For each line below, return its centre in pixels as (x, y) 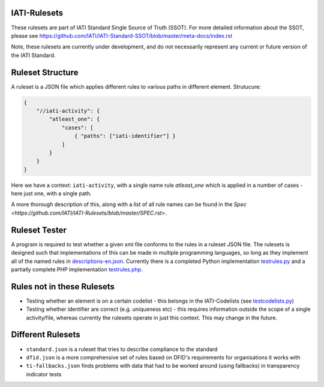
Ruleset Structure (45, 72)
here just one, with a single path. (51, 193)
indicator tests (44, 374)
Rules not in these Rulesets (63, 287)
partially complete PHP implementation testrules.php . (77, 269)
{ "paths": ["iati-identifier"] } (125, 136)
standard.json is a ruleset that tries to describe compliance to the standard (122, 349)
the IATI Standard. (33, 55)
